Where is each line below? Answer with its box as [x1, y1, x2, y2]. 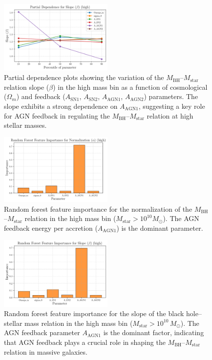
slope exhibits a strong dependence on [4, 101, 118, 111]
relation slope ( [4, 81, 49, 92]
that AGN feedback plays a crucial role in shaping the [4, 337, 166, 347]
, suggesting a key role [138, 101, 205, 111]
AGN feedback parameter [4, 327, 80, 338]
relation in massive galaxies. [4, 346, 87, 357]
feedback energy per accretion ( [4, 222, 98, 233]
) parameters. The [144, 91, 198, 101]
